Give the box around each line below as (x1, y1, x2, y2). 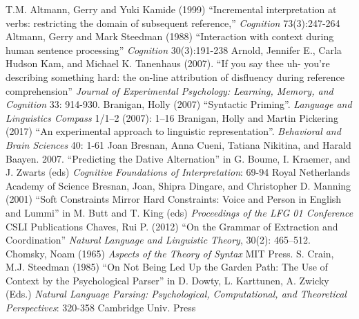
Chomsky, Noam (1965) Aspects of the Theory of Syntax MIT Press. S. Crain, (6, 246, 334, 260)
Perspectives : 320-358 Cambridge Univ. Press (6, 300, 196, 315)
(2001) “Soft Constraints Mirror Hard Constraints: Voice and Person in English (6, 192, 342, 206)
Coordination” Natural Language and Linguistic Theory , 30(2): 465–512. (6, 233, 311, 247)
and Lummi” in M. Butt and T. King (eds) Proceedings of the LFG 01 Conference (6, 205, 353, 219)
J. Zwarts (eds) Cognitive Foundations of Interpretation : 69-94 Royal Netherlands (6, 165, 351, 179)
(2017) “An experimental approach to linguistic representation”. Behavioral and (6, 124, 341, 138)
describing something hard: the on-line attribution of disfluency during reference (6, 69, 345, 84)
